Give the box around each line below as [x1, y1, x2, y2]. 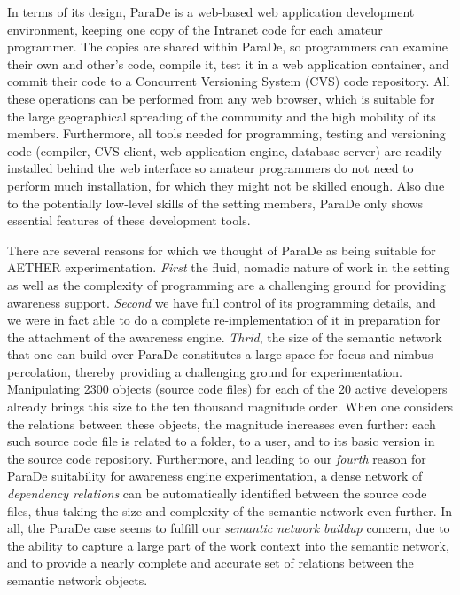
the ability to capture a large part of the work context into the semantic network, [7, 536, 449, 554]
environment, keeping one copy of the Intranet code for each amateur [7, 20, 383, 38]
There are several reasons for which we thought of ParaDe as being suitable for [7, 240, 436, 259]
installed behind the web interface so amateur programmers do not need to [7, 159, 414, 177]
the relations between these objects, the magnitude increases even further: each [7, 414, 436, 433]
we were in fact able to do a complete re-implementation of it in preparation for [7, 310, 441, 329]
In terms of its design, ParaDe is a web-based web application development [7, 3, 415, 20]
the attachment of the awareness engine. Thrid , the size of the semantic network [7, 327, 442, 346]
